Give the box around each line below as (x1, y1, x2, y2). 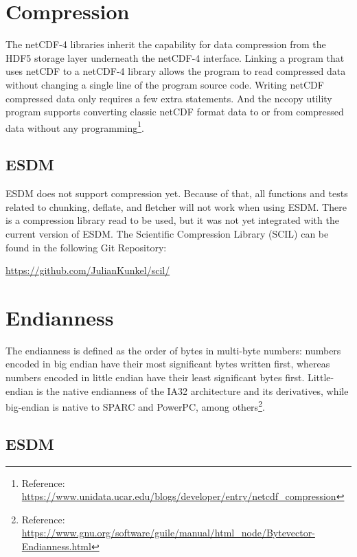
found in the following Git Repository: (5, 240, 167, 254)
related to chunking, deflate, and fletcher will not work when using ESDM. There (5, 199, 347, 214)
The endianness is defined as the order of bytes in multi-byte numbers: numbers (5, 343, 341, 357)
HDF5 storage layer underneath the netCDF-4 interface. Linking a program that (5, 50, 345, 65)
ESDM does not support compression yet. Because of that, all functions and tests (5, 186, 348, 201)
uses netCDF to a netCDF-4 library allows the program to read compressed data (5, 64, 346, 78)
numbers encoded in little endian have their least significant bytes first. (5, 370, 305, 385)
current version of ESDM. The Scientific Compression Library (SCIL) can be (5, 226, 329, 240)
